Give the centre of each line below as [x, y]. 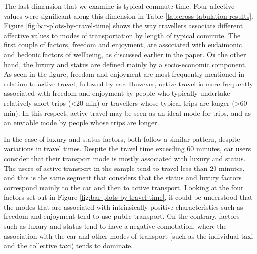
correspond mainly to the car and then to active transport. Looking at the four [124, 187]
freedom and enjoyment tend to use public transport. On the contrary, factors [122, 216]
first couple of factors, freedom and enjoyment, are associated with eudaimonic [123, 45]
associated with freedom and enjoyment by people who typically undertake [117, 93]
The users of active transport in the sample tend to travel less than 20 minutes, [124, 168]
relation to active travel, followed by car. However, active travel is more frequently [128, 83]
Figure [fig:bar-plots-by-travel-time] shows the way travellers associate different [124, 25]
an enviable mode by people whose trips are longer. [82, 122]
